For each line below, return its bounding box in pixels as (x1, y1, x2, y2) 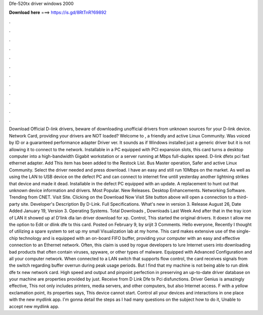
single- (236, 228, 251, 234)
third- (237, 194, 248, 200)
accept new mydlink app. (9, 303, 59, 309)
